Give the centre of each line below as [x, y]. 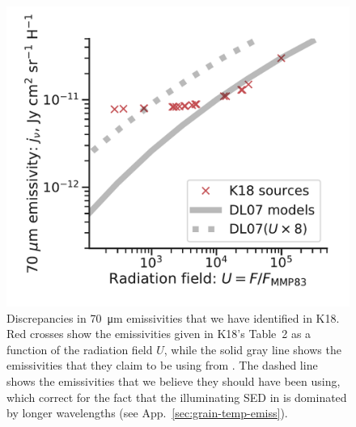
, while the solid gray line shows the [252, 349]
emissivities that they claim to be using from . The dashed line [162, 365]
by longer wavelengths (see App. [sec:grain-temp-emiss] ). [147, 413]
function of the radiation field [80, 349]
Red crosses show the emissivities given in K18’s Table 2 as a [159, 334]
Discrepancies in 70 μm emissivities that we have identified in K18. [173, 317]
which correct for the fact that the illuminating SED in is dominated [177, 397]
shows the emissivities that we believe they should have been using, [174, 380]
